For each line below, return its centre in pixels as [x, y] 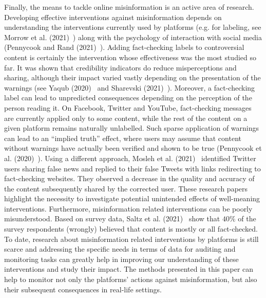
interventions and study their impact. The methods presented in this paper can [129, 269]
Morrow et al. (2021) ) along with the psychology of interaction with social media [133, 37]
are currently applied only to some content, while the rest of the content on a [126, 118]
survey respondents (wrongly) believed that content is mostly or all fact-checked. [131, 229]
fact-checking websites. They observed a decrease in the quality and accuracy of [129, 178]
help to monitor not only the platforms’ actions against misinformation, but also [131, 279]
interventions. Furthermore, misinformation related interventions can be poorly [128, 208]
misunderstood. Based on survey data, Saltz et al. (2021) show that [112, 218]
